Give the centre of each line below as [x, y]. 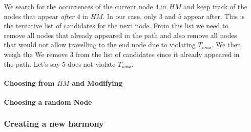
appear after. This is [214, 16]
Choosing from [29, 83]
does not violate [92, 64]
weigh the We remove [36, 54]
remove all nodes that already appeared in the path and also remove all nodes [121, 35]
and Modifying [97, 83]
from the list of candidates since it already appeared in [158, 54]
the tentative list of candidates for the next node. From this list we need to [116, 26]
